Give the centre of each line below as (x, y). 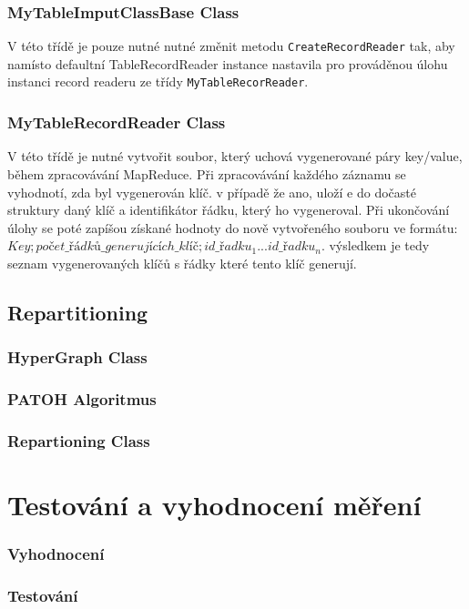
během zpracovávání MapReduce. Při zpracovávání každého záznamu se (207, 173)
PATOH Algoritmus (82, 399)
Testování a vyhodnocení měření (214, 504)
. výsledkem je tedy (375, 245)
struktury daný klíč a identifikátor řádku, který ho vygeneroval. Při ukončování (229, 210)
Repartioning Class (79, 440)
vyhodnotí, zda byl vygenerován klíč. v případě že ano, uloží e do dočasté (212, 192)
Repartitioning (78, 312)
